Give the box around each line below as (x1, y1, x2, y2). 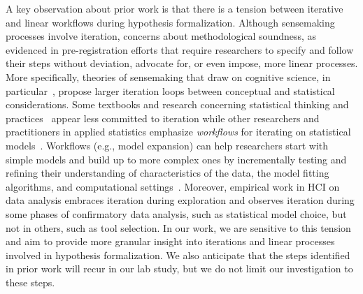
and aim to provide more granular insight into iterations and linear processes (6, 234, 335, 249)
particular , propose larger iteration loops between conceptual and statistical (6, 83, 335, 98)
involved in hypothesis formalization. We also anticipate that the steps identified (6, 247, 350, 262)
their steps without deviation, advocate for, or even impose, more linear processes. (6, 56, 358, 71)
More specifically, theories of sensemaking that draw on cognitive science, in (6, 69, 331, 84)
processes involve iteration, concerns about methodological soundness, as (6, 29, 317, 43)
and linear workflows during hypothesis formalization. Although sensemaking (6, 15, 335, 29)
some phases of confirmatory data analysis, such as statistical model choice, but (6, 206, 347, 221)
